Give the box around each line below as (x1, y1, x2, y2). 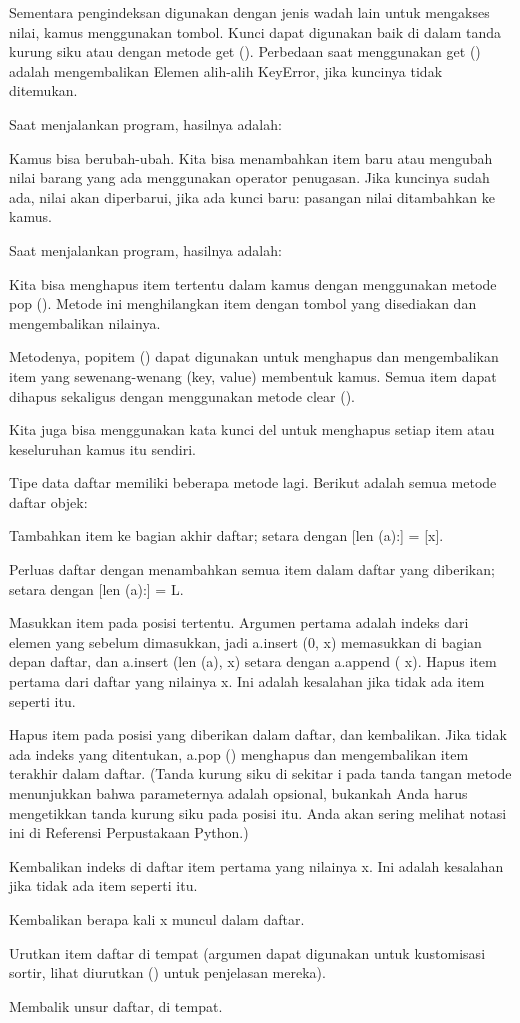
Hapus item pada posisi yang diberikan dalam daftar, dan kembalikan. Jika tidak (9, 724, 507, 745)
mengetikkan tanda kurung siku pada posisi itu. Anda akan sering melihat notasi (9, 802, 507, 823)
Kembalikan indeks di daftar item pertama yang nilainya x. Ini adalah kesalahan (9, 855, 504, 876)
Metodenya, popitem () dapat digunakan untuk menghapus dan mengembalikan (9, 346, 499, 367)
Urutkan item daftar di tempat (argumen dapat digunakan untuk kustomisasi (9, 942, 486, 963)
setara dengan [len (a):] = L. (9, 578, 184, 599)
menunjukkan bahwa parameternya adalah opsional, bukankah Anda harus (9, 783, 468, 803)
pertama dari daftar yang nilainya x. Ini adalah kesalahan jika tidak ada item (9, 671, 485, 692)
